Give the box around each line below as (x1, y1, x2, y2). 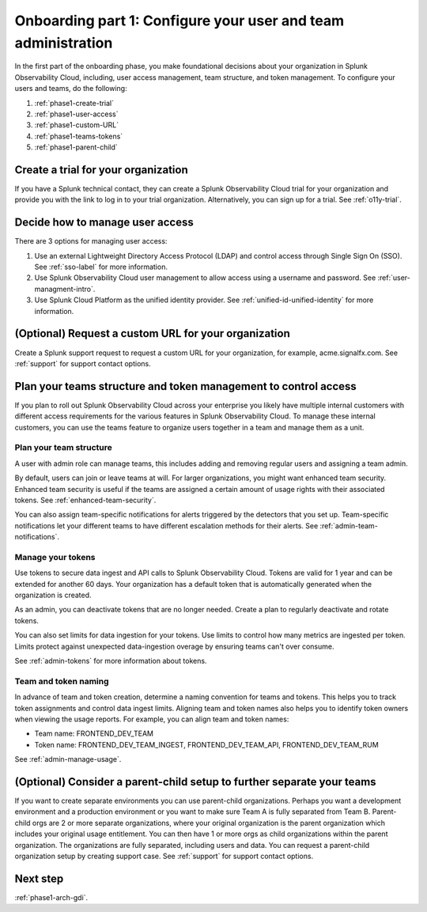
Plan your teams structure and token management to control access (14, 380, 357, 393)
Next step (14, 872, 64, 885)
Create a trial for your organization (14, 163, 189, 176)
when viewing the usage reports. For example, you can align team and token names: (14, 714, 289, 724)
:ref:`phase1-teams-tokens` (34, 131, 123, 141)
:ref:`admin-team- (319, 520, 379, 530)
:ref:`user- (377, 273, 410, 282)
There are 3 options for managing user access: (14, 237, 168, 246)
